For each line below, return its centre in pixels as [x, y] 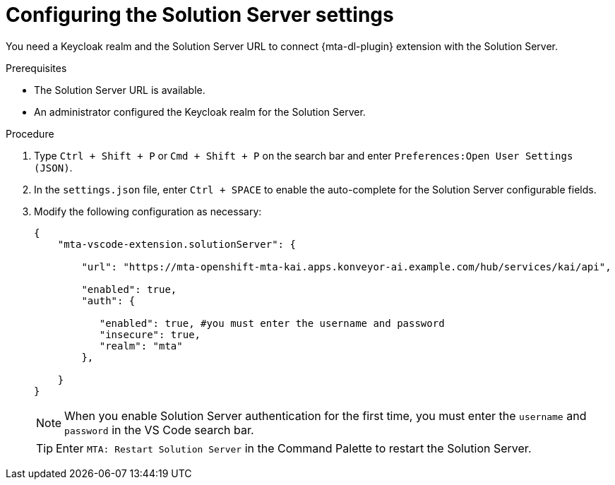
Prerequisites [36, 68]
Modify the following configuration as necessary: [148, 211]
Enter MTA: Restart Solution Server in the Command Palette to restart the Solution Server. [294, 448]
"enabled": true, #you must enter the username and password [272, 323]
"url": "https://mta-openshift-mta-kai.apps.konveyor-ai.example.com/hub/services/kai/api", [346, 267]
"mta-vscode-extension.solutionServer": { [177, 244]
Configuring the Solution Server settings [200, 15]
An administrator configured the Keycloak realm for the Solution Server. [200, 112]
